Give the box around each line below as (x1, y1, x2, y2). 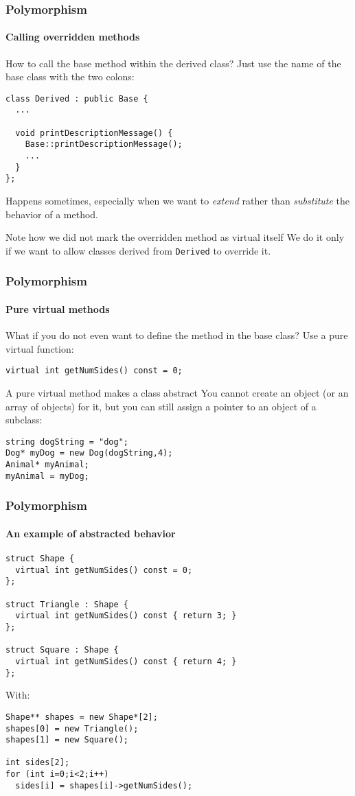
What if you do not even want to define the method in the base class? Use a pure (5, 328, 348, 342)
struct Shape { (5, 554, 75, 564)
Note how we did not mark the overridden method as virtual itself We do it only (5, 230, 345, 244)
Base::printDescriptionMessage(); (25, 139, 183, 150)
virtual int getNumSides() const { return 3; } (15, 611, 237, 621)
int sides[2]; (5, 758, 70, 768)
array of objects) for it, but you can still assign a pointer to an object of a (5, 399, 317, 413)
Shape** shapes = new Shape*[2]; (5, 712, 158, 722)
